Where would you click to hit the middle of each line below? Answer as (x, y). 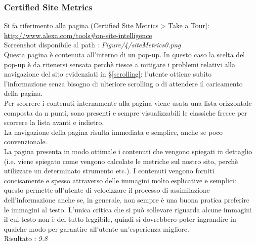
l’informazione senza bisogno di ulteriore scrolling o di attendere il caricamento (123, 83)
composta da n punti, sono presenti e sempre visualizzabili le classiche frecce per (126, 112)
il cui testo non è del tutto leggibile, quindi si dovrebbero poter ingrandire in (120, 219)
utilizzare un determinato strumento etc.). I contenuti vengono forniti (109, 171)
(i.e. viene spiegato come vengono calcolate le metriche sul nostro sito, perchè (121, 161)
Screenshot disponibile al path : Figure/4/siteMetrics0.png (92, 45)
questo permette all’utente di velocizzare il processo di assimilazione (107, 190)
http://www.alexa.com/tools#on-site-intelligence (78, 35)
